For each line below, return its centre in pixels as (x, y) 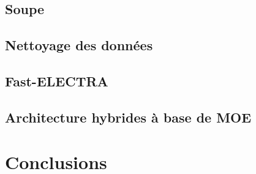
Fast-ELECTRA (57, 81)
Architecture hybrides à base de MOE (128, 117)
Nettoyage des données (79, 45)
